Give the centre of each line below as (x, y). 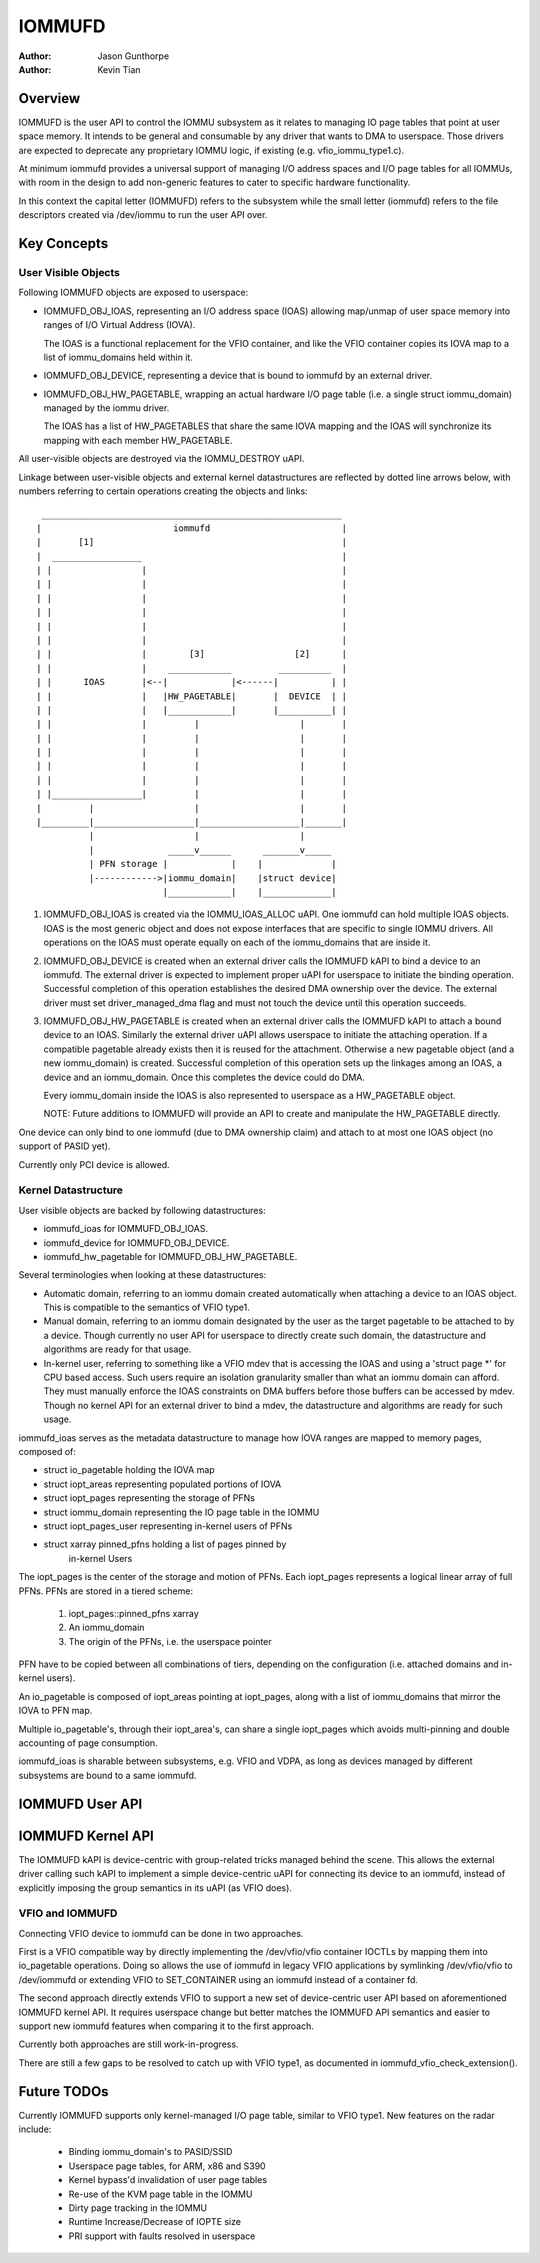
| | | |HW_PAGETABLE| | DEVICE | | (192, 696)
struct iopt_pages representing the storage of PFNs (149, 1498)
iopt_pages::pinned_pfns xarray (133, 1613)
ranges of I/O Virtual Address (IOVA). (119, 325)
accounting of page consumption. (88, 1743)
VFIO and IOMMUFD (68, 1913)
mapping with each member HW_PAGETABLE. (138, 440)
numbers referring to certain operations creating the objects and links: (163, 491)
